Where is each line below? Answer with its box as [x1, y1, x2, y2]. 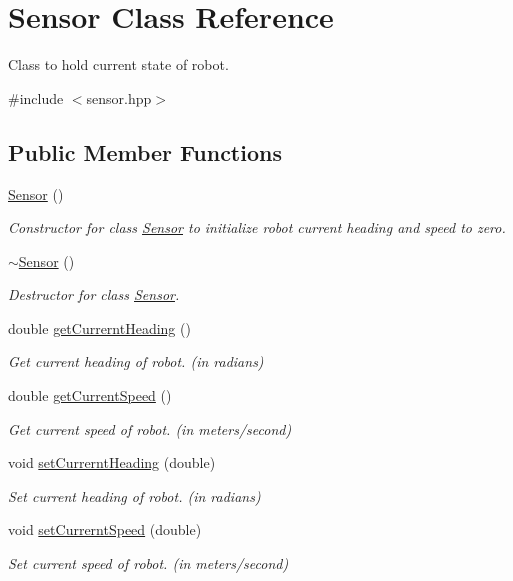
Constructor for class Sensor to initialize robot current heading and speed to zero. [8, 217, 506, 238]
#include [8, 87, 64, 108]
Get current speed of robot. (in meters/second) [8, 418, 292, 439]
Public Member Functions [8, 136, 282, 167]
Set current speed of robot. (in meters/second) [8, 553, 289, 574]
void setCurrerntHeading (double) [8, 452, 216, 473]
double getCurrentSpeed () [8, 385, 172, 406]
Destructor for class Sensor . [8, 284, 180, 305]
